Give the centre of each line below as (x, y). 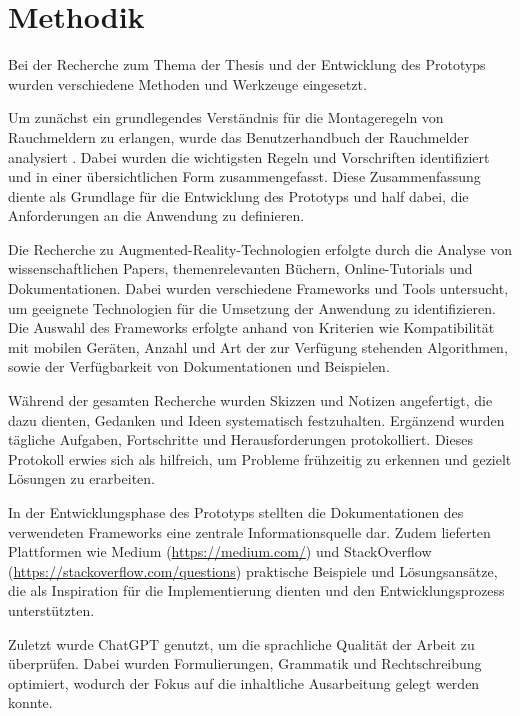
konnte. (30, 702)
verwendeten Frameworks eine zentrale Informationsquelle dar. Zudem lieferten (249, 531)
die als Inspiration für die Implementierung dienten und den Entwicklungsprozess (256, 590)
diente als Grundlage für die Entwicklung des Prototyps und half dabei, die (238, 195)
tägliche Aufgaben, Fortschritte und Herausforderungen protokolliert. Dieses (240, 439)
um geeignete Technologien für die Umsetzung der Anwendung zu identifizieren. (252, 307)
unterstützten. (51, 609)
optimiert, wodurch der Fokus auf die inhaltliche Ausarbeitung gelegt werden (244, 682)
